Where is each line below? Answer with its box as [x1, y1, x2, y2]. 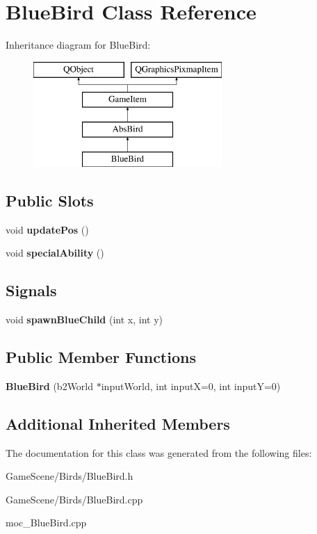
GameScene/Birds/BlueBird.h [6, 469, 133, 483]
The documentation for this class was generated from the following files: [6, 445, 312, 460]
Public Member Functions [6, 346, 196, 368]
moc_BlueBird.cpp [6, 515, 87, 530]
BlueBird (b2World [6, 378, 94, 393]
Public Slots [6, 189, 94, 211]
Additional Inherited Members [6, 412, 230, 434]
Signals [6, 280, 57, 301]
